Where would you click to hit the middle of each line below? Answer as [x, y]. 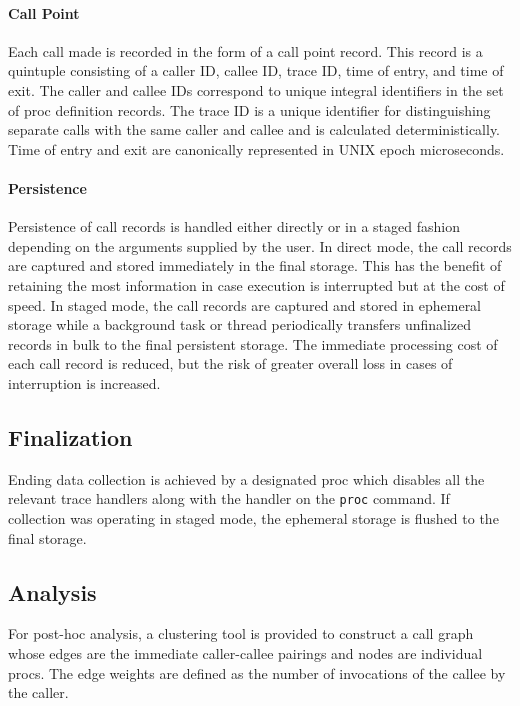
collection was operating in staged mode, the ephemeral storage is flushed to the [253, 517]
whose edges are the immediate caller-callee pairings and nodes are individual [245, 652]
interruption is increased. [84, 382]
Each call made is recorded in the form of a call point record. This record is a [245, 50]
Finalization [70, 436]
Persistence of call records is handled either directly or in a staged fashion [234, 226]
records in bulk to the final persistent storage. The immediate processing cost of [253, 343]
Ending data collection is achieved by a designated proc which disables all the [246, 478]
